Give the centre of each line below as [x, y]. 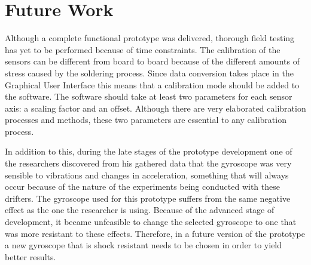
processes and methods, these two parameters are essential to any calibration [146, 120]
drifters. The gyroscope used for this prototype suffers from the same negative [148, 198]
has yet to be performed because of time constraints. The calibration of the [143, 49]
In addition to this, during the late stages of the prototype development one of [149, 151]
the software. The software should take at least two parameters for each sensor [149, 96]
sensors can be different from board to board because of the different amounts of [152, 61]
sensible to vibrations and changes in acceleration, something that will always [147, 175]
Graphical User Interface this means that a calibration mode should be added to [152, 84]
